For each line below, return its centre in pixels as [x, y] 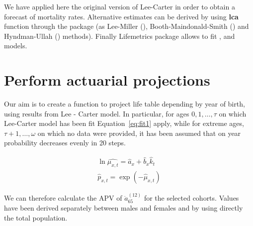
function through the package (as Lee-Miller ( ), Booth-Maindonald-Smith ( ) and [126, 26]
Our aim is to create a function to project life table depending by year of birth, [125, 104]
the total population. [36, 217]
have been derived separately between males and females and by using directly [124, 208]
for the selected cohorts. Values [191, 197]
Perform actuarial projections [107, 80]
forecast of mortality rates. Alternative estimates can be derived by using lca [121, 16]
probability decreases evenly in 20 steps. [65, 143]
